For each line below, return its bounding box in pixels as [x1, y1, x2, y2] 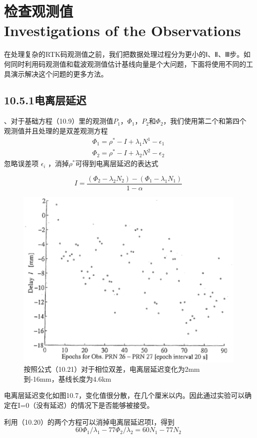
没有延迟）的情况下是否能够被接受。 [36, 399, 154, 410]
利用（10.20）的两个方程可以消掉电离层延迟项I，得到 [4, 416, 174, 427]
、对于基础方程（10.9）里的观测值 [4, 116, 113, 126]
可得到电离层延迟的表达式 [75, 158, 159, 169]
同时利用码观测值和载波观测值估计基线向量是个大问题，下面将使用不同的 [10, 58, 246, 69]
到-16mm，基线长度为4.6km [24, 373, 111, 384]
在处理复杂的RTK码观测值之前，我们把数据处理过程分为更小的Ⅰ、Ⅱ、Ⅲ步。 [4, 49, 244, 59]
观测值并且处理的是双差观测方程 [4, 125, 108, 135]
